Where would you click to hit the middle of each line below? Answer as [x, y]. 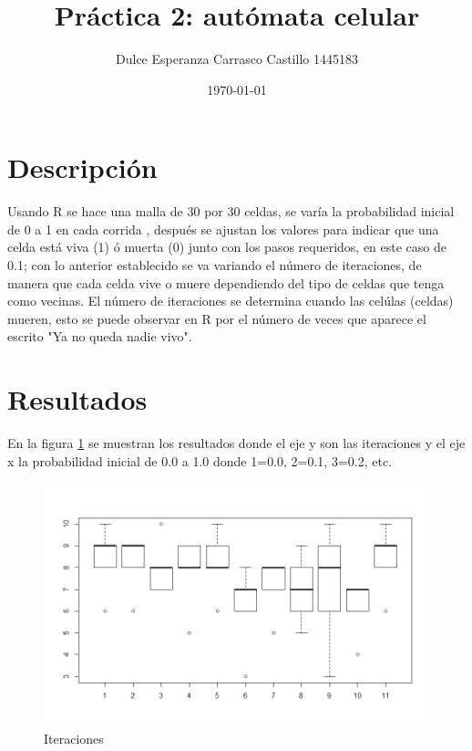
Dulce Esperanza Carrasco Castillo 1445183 [237, 59]
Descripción [82, 167]
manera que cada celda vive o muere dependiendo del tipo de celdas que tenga [226, 282]
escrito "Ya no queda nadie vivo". [100, 336]
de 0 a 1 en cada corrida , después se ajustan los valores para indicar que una [223, 229]
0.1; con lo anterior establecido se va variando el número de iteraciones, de [215, 265]
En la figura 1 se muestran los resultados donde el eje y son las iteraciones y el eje [236, 443]
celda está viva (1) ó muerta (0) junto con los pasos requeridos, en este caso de [227, 247]
